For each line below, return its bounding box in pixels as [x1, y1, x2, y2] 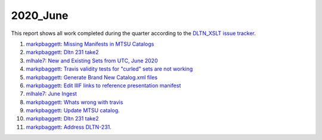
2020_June [11, 9, 69, 22]
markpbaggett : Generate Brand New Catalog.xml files [26, 74, 158, 81]
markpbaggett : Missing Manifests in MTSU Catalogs [26, 40, 154, 47]
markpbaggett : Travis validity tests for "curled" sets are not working [26, 65, 193, 72]
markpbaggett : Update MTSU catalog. [26, 107, 120, 114]
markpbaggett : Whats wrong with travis [26, 98, 123, 106]
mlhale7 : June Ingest [26, 90, 78, 97]
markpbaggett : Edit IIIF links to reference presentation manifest [26, 82, 181, 89]
